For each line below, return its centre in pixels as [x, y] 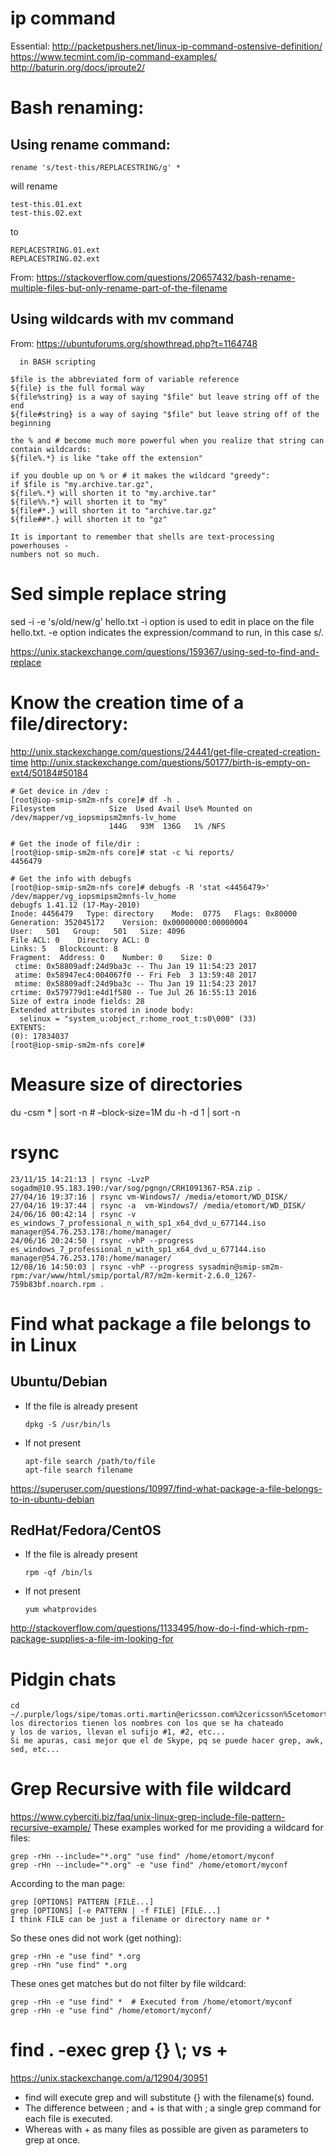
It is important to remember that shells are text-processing [142, 537]
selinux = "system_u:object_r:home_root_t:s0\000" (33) [138, 1018]
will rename [34, 186]
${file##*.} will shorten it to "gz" [89, 519]
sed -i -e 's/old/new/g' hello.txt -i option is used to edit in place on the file [162, 621]
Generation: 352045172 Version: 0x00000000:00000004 [129, 922]
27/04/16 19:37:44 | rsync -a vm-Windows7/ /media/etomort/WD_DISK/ [158, 1205]
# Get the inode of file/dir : [75, 843]
